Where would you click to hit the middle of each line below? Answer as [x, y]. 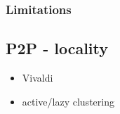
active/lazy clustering [68, 101]
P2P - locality [57, 48]
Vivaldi [38, 78]
